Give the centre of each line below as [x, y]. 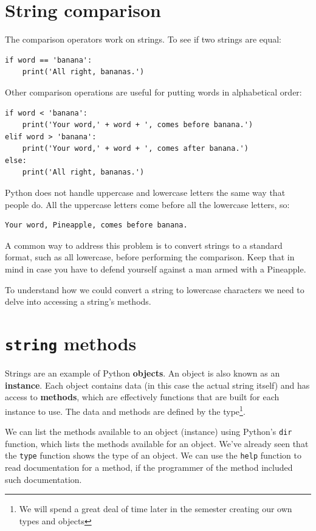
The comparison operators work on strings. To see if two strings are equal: [143, 39]
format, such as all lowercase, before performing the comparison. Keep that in [150, 257]
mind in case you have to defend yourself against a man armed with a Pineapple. [156, 269]
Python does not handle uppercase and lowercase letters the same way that [145, 193]
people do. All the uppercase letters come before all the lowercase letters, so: [147, 204]
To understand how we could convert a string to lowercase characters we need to [155, 289]
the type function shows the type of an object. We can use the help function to [153, 455]
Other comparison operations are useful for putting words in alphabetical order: [153, 92]
